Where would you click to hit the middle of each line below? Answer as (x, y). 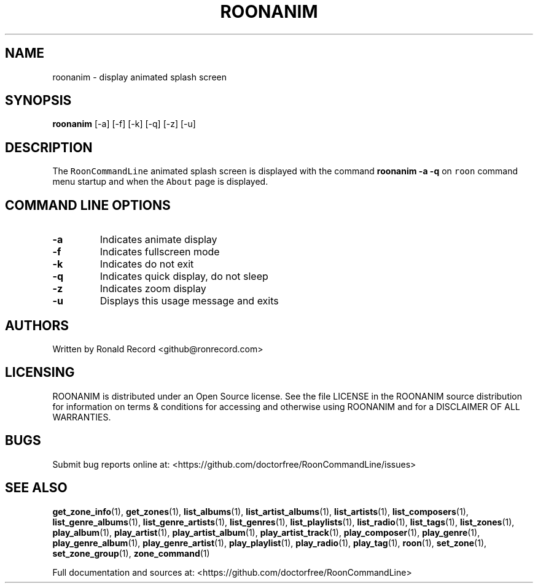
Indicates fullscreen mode (160, 252)
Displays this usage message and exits (189, 301)
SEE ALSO (36, 488)
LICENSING (40, 373)
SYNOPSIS (38, 101)
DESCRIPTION (49, 147)
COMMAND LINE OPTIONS (88, 205)
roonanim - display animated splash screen (139, 77)
